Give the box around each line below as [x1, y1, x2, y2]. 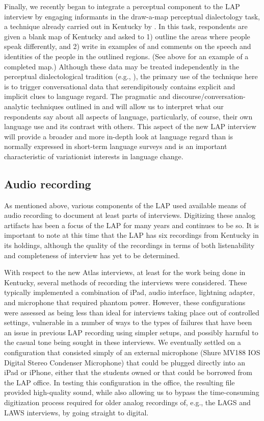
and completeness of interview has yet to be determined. [4, 250, 180, 260]
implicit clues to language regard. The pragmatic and [4, 91, 171, 102]
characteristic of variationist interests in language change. [4, 151, 183, 161]
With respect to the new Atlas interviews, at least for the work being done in [4, 267, 246, 278]
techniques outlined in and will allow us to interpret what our [31, 101, 224, 111]
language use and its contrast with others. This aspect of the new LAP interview [4, 121, 256, 132]
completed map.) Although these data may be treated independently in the [4, 61, 239, 71]
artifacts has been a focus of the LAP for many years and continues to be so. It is [4, 219, 259, 230]
